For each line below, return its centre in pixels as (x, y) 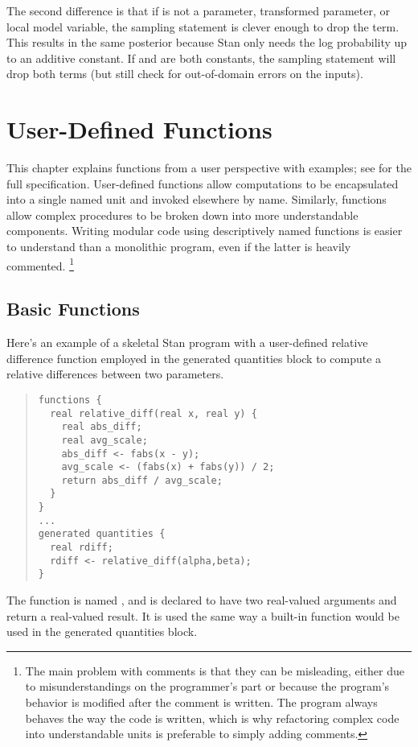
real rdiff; (82, 548)
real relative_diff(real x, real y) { (154, 413)
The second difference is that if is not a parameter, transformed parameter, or (198, 10)
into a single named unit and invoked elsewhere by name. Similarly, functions (197, 199)
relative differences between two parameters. (115, 374)
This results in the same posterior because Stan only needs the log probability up (207, 42)
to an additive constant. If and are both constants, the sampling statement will (201, 58)
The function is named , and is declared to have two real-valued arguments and (202, 600)
